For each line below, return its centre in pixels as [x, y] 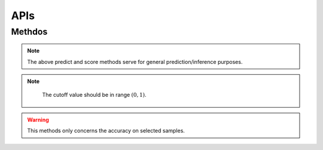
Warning [38, 120]
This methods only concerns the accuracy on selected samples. [106, 131]
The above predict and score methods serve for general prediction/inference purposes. [135, 62]
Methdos [29, 32]
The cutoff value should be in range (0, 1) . [94, 95]
